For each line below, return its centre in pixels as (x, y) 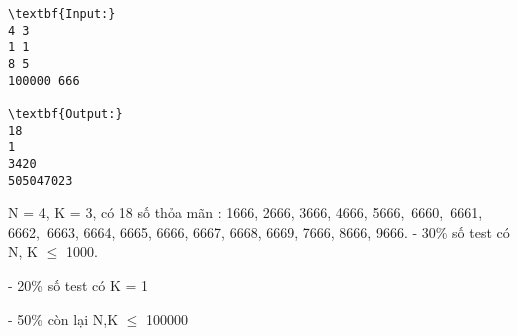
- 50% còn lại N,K (63, 318)
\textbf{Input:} (62, 14)
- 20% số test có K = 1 (78, 285)
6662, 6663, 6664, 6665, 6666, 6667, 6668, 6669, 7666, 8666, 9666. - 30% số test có (259, 231)
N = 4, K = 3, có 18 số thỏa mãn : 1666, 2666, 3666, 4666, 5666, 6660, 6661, (245, 212)
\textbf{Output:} (65, 113)
